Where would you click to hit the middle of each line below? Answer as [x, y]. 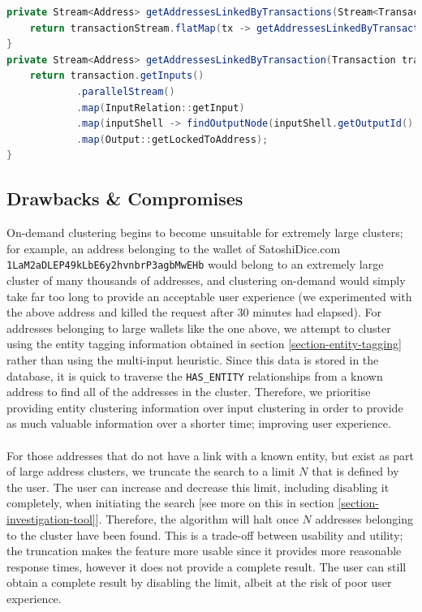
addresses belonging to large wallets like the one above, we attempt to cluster [199, 328]
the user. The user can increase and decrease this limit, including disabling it [198, 487]
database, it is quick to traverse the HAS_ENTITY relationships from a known [195, 375]
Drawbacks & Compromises [125, 198]
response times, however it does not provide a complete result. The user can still [207, 566]
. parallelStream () [125, 91]
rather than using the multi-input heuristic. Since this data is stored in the [193, 359]
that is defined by [355, 471]
